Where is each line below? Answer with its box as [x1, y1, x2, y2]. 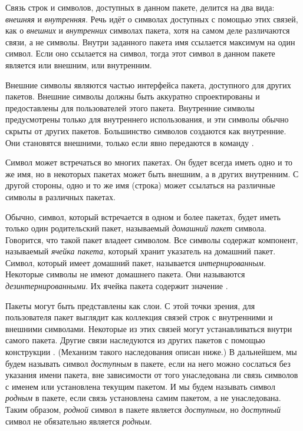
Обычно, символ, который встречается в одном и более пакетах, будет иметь [5, 210, 281, 223]
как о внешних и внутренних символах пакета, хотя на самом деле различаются [5, 24, 290, 37]
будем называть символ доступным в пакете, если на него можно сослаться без [5, 357, 291, 369]
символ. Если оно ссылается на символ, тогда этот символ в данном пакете [5, 47, 275, 59]
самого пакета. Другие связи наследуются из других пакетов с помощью [5, 334, 265, 346]
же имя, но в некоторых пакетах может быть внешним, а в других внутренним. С [5, 167, 299, 180]
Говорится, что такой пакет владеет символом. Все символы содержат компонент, [5, 233, 298, 246]
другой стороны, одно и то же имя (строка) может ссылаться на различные [5, 179, 275, 191]
